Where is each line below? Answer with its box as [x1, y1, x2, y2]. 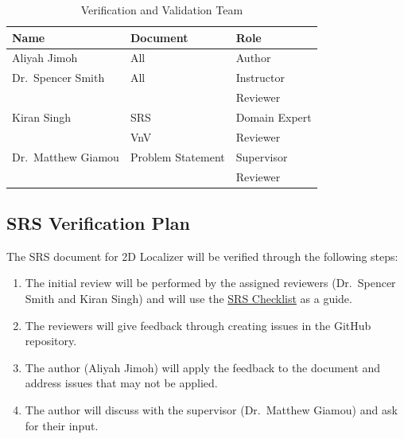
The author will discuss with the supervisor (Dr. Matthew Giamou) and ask [25, 401, 398, 418]
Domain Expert [235, 108, 312, 125]
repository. [25, 332, 77, 349]
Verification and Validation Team [80, 2, 243, 17]
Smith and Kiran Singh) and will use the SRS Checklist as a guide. [25, 289, 352, 306]
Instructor [235, 69, 285, 86]
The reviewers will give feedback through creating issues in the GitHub [25, 317, 371, 333]
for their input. [25, 417, 99, 433]
